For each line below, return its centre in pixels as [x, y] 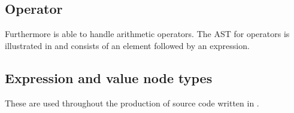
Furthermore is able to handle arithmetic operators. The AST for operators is [147, 34]
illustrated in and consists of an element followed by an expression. [127, 45]
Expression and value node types [109, 77]
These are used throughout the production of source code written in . [132, 103]
